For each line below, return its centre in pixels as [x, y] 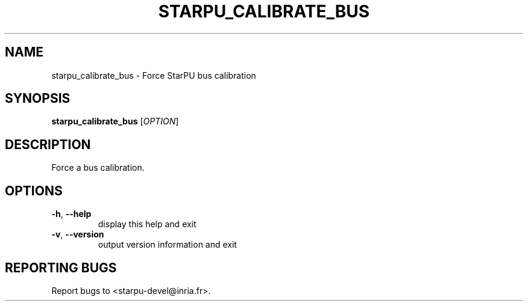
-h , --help [71, 214]
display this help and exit [147, 224]
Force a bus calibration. [98, 168]
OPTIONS [34, 191]
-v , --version [78, 234]
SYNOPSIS [38, 99]
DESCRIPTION [48, 144]
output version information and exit [167, 245]
